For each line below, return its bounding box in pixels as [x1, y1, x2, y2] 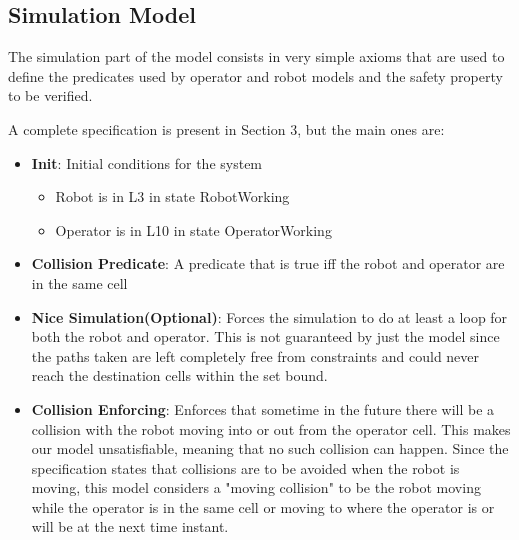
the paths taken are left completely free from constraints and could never [31, 345, 480, 366]
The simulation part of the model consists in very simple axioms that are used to [8, 46, 505, 67]
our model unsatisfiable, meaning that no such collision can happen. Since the [31, 438, 509, 459]
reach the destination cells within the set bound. [31, 365, 328, 386]
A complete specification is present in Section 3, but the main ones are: [8, 118, 445, 139]
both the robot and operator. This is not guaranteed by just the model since [31, 326, 500, 347]
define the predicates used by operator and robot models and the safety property [8, 65, 503, 86]
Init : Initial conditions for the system [31, 152, 263, 173]
